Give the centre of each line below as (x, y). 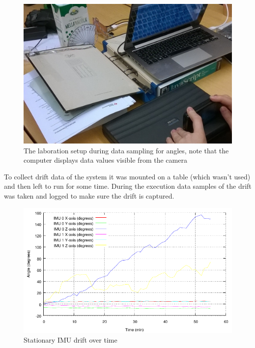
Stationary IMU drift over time (71, 339)
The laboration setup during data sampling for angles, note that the (126, 150)
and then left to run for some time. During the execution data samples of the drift (128, 186)
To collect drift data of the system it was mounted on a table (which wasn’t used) (127, 176)
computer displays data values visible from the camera (105, 160)
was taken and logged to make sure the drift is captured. (89, 196)
